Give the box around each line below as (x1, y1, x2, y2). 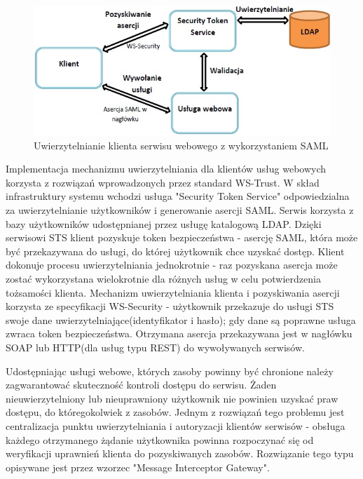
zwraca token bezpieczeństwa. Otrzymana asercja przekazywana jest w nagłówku (6, 326, 352, 341)
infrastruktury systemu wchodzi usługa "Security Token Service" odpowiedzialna (6, 189, 350, 203)
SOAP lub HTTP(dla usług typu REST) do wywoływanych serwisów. (6, 340, 305, 354)
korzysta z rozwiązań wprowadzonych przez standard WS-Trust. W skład (6, 175, 320, 189)
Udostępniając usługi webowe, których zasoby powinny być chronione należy (6, 363, 334, 378)
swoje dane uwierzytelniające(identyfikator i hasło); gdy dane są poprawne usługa (6, 312, 356, 327)
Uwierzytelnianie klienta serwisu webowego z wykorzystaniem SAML (34, 137, 329, 152)
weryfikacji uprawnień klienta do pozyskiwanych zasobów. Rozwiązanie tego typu (6, 446, 354, 461)
